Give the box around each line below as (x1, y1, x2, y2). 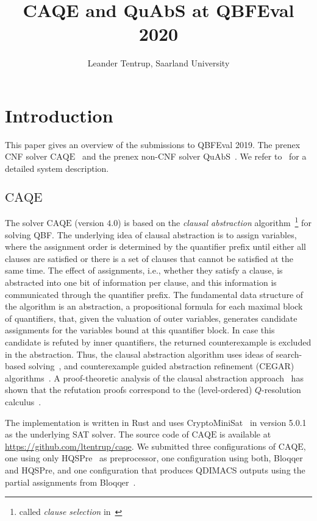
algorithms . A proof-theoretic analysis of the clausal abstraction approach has (5, 371, 304, 384)
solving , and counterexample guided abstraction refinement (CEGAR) (28, 360, 294, 372)
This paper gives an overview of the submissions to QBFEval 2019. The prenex (5, 138, 301, 151)
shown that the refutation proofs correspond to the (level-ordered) (5, 383, 252, 396)
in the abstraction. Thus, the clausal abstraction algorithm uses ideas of (5, 347, 274, 360)
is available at (219, 428, 271, 441)
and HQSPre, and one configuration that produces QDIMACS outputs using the (5, 463, 305, 476)
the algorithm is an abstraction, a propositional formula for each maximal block (5, 300, 303, 313)
